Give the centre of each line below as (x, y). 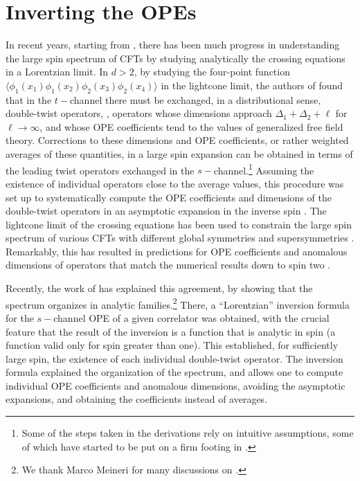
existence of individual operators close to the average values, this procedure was (175, 183)
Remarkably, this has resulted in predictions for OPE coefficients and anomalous (177, 251)
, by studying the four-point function (212, 72)
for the (20, 317)
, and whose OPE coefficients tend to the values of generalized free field (191, 126)
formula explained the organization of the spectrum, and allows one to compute (174, 372)
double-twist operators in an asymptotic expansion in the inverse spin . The (166, 211)
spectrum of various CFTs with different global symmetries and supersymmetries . (180, 238)
